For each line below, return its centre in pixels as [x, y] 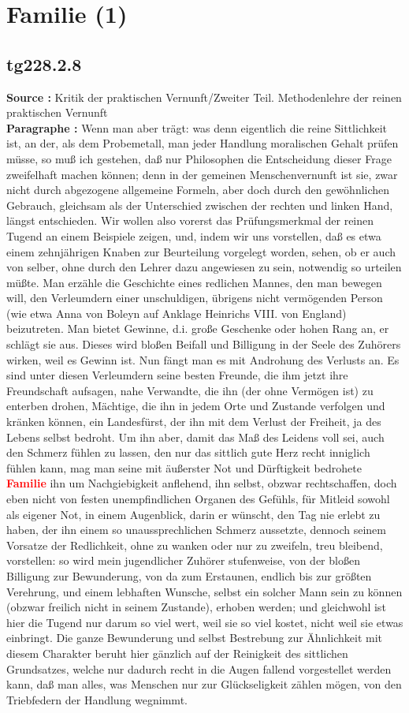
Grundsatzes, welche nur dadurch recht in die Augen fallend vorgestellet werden [199, 668]
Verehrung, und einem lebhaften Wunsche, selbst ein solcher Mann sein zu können [204, 591]
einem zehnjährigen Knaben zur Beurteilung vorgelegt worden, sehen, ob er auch [201, 251]
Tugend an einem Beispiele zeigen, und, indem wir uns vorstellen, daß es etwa [194, 235]
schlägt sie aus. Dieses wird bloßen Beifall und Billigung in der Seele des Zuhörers [204, 344]
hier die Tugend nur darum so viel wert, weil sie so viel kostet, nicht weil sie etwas [205, 622]
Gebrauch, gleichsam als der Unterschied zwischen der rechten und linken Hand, [200, 205]
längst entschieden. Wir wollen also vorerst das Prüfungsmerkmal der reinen [190, 220]
